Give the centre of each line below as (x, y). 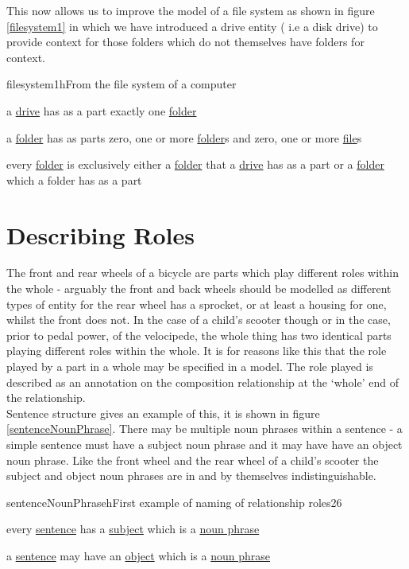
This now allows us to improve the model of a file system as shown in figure (191, 10)
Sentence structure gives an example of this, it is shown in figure (163, 413)
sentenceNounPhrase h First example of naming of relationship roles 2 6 (174, 502)
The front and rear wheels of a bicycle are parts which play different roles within (203, 273)
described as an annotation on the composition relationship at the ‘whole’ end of (203, 382)
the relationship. (46, 398)
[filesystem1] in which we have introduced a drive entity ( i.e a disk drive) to (192, 26)
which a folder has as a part (74, 179)
